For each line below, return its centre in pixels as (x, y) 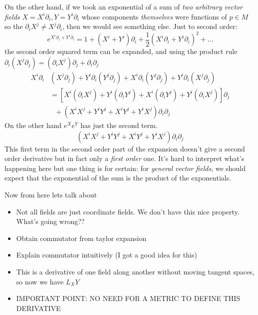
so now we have (40, 281)
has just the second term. (119, 125)
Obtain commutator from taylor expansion (81, 238)
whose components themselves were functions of (154, 16)
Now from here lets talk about (51, 194)
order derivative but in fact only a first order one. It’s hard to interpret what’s (125, 158)
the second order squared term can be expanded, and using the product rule (121, 51)
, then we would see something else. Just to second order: (150, 26)
